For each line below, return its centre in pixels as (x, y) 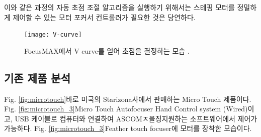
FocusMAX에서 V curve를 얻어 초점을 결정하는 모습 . (107, 50)
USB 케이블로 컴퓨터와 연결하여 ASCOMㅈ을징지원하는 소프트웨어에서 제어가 (136, 118)
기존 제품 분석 (37, 78)
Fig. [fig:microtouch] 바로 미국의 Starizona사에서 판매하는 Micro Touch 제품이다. (128, 99)
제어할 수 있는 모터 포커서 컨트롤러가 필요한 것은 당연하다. (104, 17)
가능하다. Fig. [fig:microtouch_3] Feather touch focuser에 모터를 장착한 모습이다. (128, 128)
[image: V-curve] (53, 35)
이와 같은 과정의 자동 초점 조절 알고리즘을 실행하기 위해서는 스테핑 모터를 (119, 7)
